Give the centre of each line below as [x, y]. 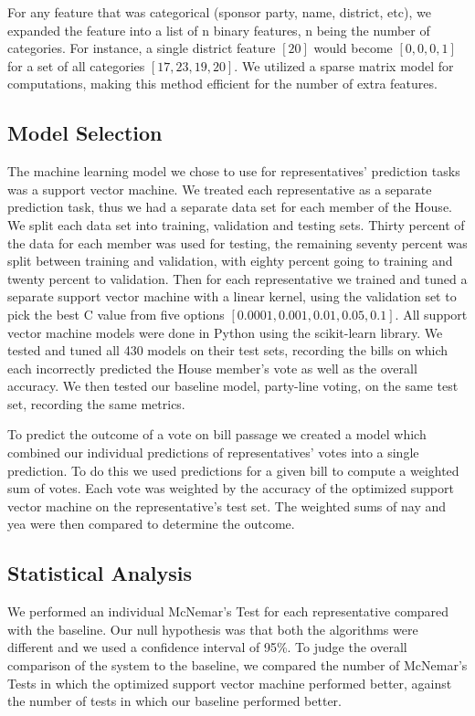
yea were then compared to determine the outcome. [151, 524]
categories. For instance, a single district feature [142, 48]
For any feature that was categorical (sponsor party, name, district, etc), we [219, 12]
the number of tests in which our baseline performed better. [174, 701]
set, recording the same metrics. [96, 403]
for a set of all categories [76, 65]
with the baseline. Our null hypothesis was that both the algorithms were [213, 629]
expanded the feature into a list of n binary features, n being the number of [219, 30]
